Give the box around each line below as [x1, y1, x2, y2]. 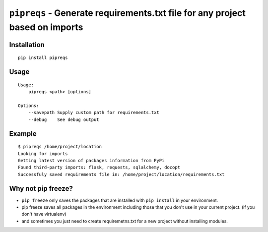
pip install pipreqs [18, 55, 68, 60]
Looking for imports [18, 151, 68, 156]
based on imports [9, 21, 83, 33]
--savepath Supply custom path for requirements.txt [28, 110, 160, 116]
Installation [9, 40, 45, 49]
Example [9, 129, 37, 138]
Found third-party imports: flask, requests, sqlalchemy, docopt [18, 165, 181, 171]
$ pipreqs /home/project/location [18, 144, 102, 150]
